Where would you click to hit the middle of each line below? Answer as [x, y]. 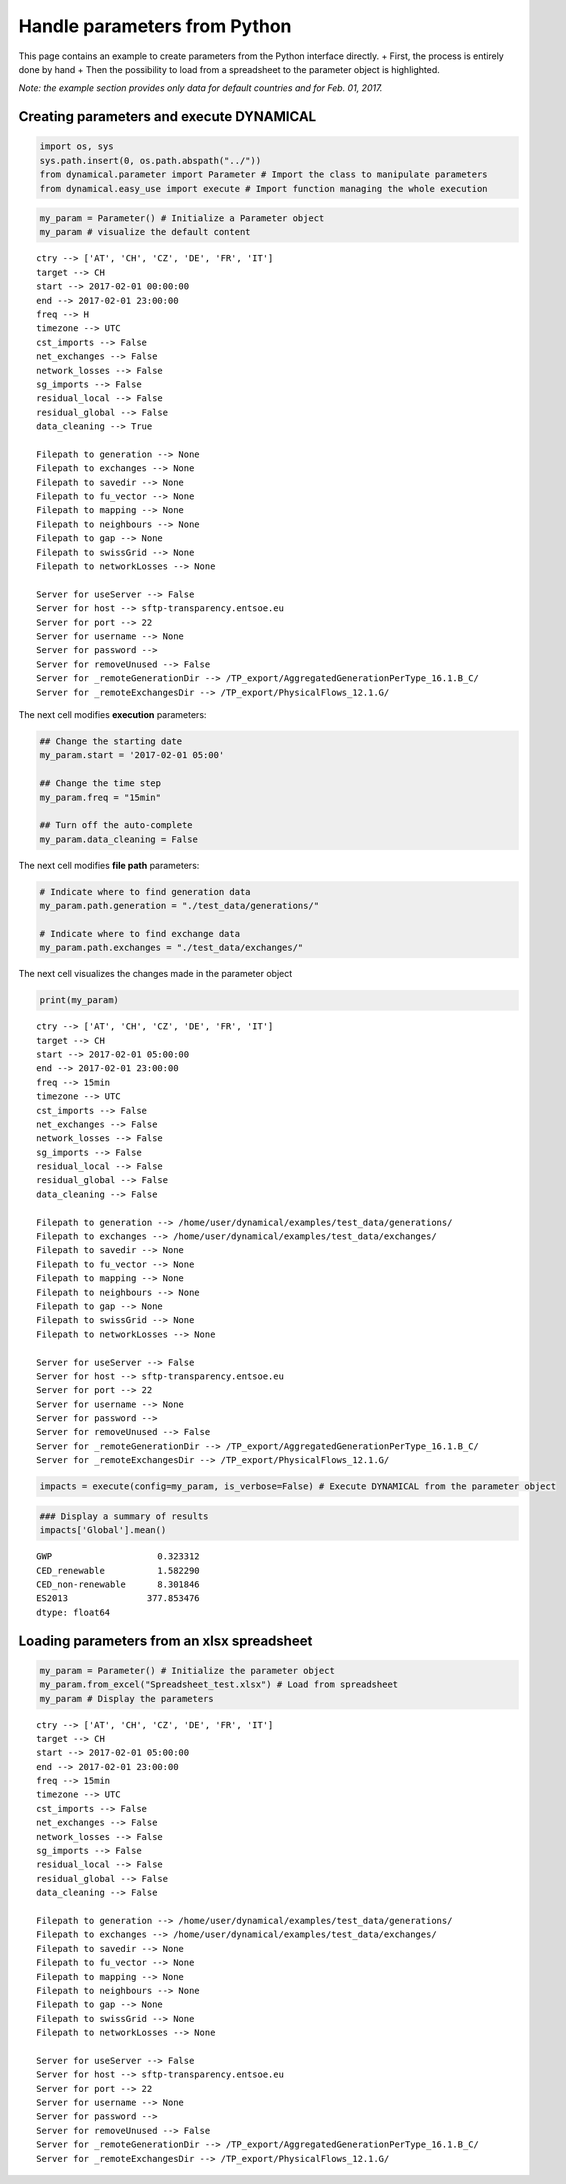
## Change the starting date [111, 741]
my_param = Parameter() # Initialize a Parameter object [182, 218]
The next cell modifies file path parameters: [109, 865]
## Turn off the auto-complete [116, 825]
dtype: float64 [73, 1612]
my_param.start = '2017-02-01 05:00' [132, 755]
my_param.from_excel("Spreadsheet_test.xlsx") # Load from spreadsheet [219, 1684]
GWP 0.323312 [118, 1556]
